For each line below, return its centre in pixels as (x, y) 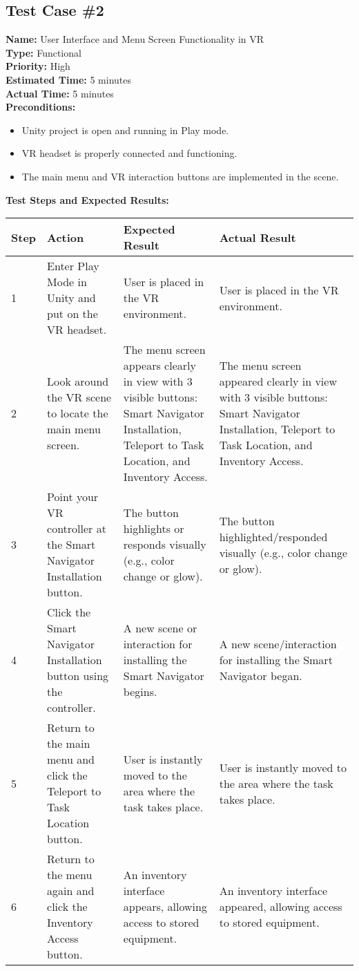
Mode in (67, 282)
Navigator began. (261, 676)
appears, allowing (165, 907)
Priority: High (38, 66)
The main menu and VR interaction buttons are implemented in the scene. (180, 176)
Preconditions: (41, 107)
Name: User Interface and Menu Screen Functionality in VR (135, 39)
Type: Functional (43, 52)
